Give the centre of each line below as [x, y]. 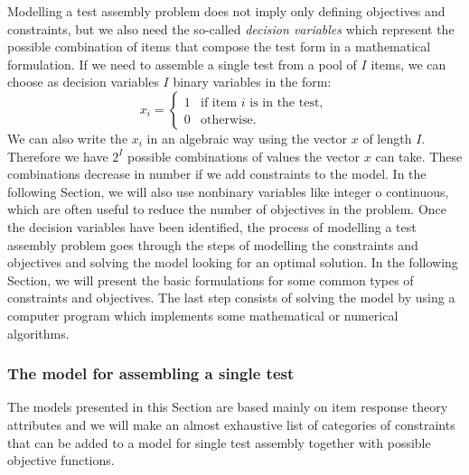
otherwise [227, 120]
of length [387, 138]
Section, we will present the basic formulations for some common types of [211, 279]
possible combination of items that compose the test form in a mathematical [219, 47]
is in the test [285, 102]
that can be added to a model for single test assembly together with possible [219, 442]
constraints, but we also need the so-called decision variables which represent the [231, 28]
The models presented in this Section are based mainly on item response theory [228, 407]
